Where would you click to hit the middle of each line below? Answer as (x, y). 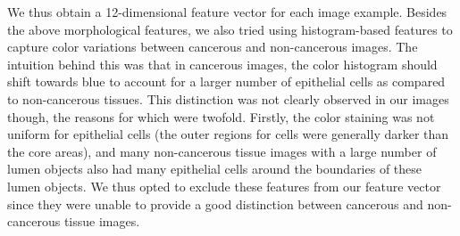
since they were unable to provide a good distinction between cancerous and (215, 203)
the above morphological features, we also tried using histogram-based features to (230, 29)
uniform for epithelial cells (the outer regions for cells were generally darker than (228, 134)
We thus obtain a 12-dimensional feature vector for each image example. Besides (227, 12)
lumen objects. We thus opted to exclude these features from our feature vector (224, 186)
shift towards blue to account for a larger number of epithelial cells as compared (226, 81)
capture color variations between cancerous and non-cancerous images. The (213, 47)
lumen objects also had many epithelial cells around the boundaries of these (215, 169)
